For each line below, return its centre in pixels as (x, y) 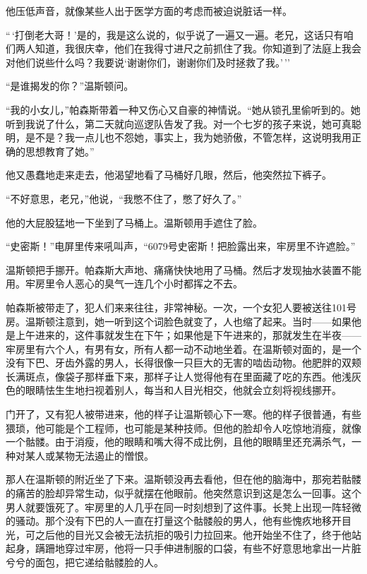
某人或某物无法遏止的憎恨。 (89, 455)
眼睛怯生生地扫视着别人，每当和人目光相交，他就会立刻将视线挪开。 (183, 390)
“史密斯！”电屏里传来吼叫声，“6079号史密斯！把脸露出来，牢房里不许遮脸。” (181, 246)
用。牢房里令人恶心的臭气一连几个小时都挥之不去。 (124, 283)
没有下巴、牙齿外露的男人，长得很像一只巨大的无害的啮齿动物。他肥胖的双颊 (183, 363)
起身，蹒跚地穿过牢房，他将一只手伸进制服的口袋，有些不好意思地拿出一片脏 (183, 548)
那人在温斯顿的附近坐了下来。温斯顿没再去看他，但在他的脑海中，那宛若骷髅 (183, 479)
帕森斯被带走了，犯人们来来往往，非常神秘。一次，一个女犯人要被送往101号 (181, 307)
